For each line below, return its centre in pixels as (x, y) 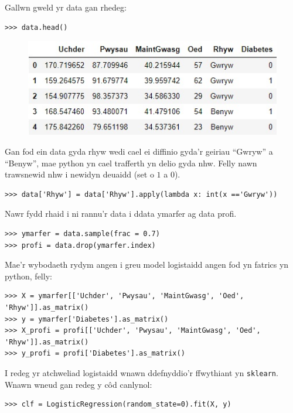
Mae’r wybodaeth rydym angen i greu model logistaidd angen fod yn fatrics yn (147, 264)
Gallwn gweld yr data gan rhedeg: (66, 7)
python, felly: (28, 276)
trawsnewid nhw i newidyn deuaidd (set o (79, 174)
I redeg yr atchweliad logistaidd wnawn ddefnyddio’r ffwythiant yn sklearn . (142, 372)
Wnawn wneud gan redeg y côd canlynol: (79, 384)
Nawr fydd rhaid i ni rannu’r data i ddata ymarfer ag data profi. (121, 214)
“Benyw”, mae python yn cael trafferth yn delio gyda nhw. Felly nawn (131, 163)
